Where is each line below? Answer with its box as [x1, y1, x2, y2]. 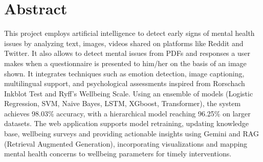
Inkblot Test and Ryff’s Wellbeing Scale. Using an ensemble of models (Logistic [4, 88, 253, 98]
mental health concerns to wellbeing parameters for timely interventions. [4, 148, 232, 159]
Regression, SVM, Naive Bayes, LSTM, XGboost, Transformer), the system [4, 98, 241, 109]
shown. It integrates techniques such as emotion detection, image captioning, [4, 68, 245, 78]
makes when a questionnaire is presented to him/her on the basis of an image [4, 57, 247, 68]
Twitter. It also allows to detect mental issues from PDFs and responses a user [4, 48, 250, 58]
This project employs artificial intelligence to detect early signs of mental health [4, 28, 255, 38]
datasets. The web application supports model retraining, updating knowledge [4, 118, 249, 129]
